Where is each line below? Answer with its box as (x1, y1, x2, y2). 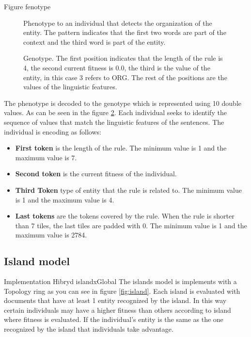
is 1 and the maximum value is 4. (15, 194, 114, 204)
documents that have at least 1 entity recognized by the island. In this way (4, 295, 227, 305)
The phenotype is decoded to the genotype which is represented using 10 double (4, 98, 241, 108)
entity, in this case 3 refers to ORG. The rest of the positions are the (23, 72, 227, 82)
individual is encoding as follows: (4, 126, 101, 136)
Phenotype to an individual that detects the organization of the (23, 17, 212, 28)
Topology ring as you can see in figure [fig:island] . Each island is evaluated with (4, 286, 240, 296)
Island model (4, 253, 70, 269)
